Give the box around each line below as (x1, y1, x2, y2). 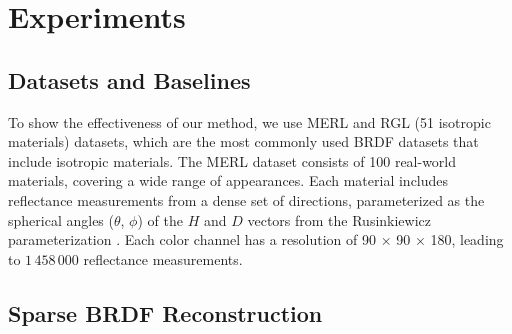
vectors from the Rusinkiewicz (247, 209, 432, 230)
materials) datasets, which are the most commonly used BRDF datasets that (8, 131, 479, 152)
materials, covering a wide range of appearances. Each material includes (8, 170, 449, 191)
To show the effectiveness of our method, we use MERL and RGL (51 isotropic (8, 111, 491, 132)
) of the (137, 209, 183, 230)
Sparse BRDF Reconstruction (8, 297, 323, 328)
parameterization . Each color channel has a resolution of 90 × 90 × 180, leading (8, 229, 504, 250)
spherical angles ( (8, 209, 114, 230)
